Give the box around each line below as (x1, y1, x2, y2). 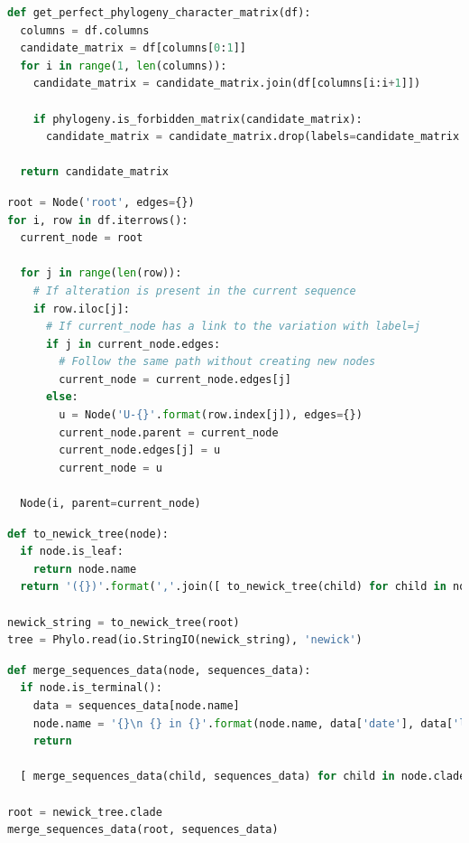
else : (45, 390, 78, 404)
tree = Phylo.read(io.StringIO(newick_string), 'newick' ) (7, 633, 363, 647)
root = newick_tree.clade (7, 805, 162, 819)
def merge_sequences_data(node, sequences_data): (7, 663, 311, 677)
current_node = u (59, 461, 162, 474)
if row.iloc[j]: (32, 302, 131, 315)
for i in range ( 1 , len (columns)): (20, 59, 227, 72)
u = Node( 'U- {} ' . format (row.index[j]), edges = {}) (59, 408, 363, 422)
